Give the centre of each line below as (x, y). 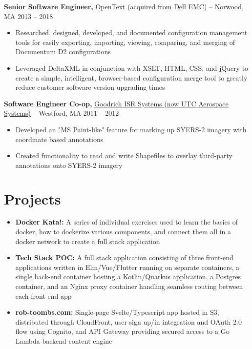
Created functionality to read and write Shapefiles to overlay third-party (124, 155)
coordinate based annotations (59, 139)
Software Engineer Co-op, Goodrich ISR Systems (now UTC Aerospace (116, 103)
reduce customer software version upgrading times (90, 87)
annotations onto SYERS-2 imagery (69, 165)
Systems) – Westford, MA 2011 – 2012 (62, 113)
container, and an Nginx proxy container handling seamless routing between (129, 286)
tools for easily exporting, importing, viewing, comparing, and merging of (125, 42)
